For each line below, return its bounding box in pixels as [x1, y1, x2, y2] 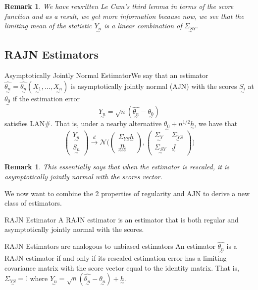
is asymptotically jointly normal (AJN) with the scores [71, 80, 237, 91]
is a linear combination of [104, 20, 182, 31]
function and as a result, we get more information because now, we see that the [4, 10, 244, 21]
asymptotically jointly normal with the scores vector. [4, 171, 163, 182]
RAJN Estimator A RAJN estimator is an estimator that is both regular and [4, 214, 239, 224]
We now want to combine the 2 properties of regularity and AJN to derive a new [4, 188, 250, 198]
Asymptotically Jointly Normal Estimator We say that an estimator [4, 70, 208, 80]
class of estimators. [4, 198, 62, 208]
